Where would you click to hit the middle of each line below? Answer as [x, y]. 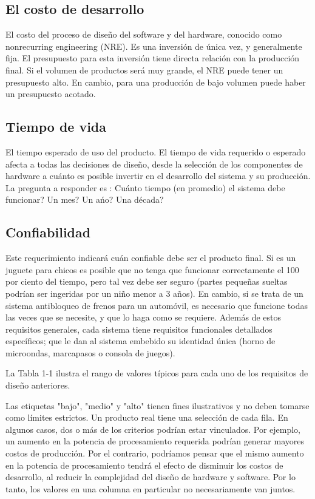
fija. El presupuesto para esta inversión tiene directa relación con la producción [153, 58]
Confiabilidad [48, 232]
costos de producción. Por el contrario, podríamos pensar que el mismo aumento [155, 453]
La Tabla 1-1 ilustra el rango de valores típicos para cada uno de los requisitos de [157, 373]
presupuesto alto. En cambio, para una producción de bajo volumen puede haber [156, 82]
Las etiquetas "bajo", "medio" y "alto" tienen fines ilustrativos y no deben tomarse [157, 405]
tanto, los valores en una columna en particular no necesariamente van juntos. [151, 488]
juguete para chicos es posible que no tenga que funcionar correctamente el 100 [152, 269]
